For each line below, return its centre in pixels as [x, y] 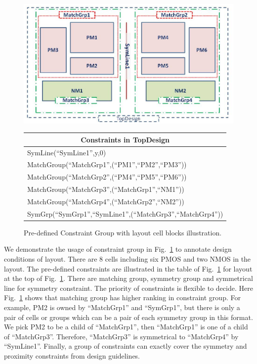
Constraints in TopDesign [125, 139]
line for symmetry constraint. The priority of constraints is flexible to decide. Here [128, 288]
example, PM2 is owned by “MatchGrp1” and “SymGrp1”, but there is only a [122, 307]
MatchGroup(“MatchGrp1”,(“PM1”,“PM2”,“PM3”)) [107, 164]
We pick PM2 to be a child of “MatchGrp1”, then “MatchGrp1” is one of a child [126, 327]
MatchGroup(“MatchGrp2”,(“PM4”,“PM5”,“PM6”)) [107, 177]
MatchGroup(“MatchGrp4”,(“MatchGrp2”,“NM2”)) [106, 201]
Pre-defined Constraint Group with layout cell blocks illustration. [123, 232]
